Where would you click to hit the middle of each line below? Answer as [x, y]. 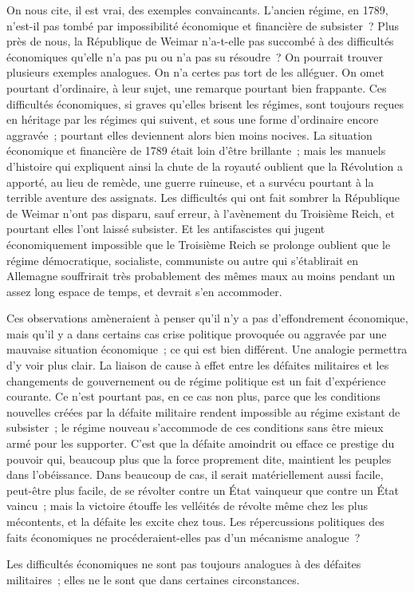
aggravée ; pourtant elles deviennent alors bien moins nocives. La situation [189, 134]
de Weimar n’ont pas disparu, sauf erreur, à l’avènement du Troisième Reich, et [201, 213]
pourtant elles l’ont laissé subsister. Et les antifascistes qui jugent [166, 229]
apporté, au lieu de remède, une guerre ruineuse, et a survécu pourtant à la [190, 182]
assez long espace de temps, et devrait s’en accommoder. [144, 291]
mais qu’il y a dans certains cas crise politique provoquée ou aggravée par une [197, 333]
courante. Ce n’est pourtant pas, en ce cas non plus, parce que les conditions [193, 396]
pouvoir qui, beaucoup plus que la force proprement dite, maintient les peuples [199, 459]
